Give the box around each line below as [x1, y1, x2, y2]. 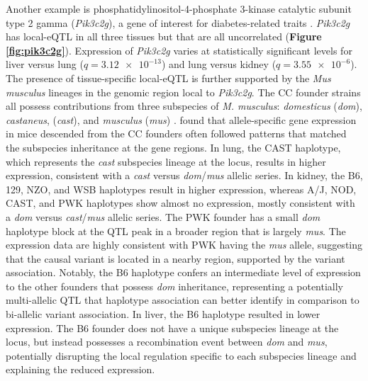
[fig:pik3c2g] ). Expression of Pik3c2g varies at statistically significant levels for [6, 42, 352, 57]
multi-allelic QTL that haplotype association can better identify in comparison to [6, 292, 359, 307]
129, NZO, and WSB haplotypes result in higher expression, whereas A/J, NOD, [6, 181, 357, 196]
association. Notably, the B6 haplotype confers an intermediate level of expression [6, 265, 361, 280]
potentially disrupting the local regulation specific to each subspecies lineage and [6, 348, 357, 363]
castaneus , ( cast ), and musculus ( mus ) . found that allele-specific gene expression [6, 112, 357, 127]
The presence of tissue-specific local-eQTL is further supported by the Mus [6, 70, 331, 85]
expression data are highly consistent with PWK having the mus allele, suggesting [6, 237, 363, 252]
